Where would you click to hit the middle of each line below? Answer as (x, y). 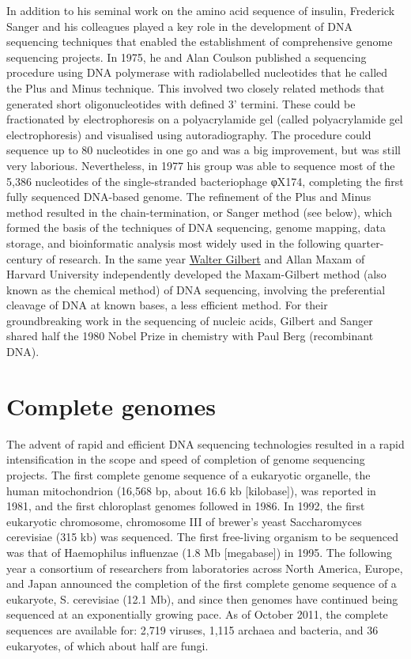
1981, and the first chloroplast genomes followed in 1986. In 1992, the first (186, 506)
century (25, 258)
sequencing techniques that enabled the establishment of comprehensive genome (200, 42)
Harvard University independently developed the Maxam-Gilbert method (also (196, 274)
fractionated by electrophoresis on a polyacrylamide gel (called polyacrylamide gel (205, 119)
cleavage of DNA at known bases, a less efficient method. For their (167, 305)
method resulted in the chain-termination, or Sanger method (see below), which (199, 212)
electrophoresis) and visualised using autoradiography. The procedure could (189, 134)
